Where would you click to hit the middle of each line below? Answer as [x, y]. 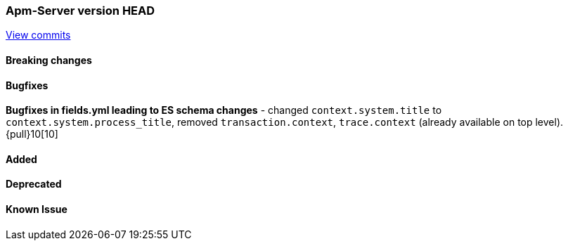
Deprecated [34, 184]
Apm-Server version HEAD [80, 11]
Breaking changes [49, 60]
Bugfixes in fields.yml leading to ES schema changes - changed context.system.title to [224, 110]
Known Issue [37, 209]
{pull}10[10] [32, 134]
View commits [38, 35]
